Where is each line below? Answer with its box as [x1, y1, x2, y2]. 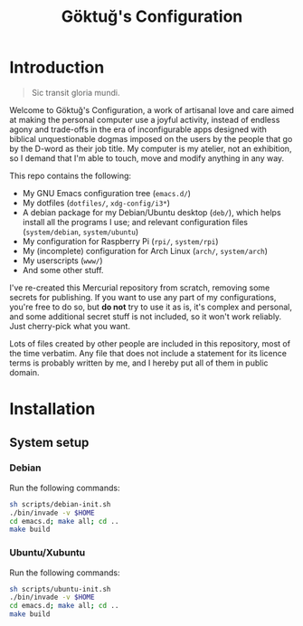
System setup [9, 434, 90, 450]
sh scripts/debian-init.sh [9, 499, 111, 508]
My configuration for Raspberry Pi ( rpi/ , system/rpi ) [22, 235, 219, 246]
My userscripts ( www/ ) [22, 255, 103, 266]
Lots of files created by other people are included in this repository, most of [9, 337, 291, 349]
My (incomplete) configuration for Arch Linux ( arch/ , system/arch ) [22, 245, 269, 256]
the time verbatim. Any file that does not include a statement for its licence [9, 347, 288, 358]
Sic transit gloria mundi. [31, 87, 120, 98]
